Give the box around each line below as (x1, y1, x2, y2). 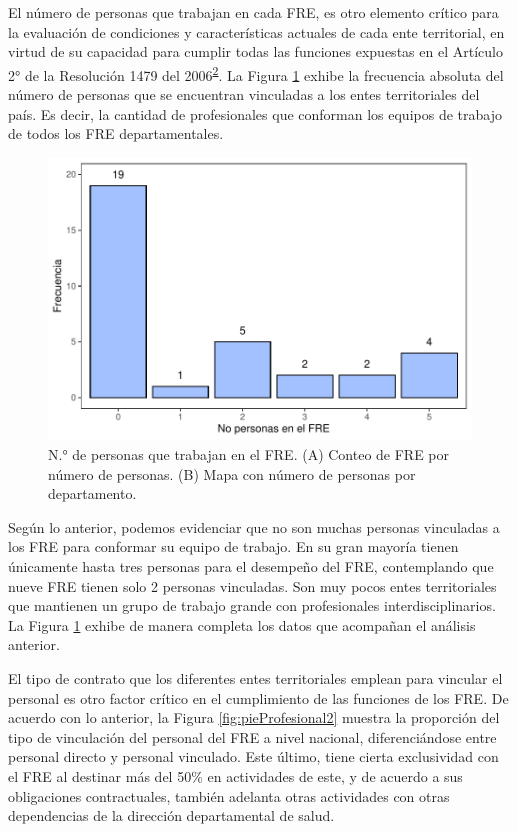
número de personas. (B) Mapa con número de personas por (48, 463, 416, 484)
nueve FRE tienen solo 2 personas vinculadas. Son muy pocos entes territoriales (8, 575, 497, 596)
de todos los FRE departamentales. (8, 123, 224, 144)
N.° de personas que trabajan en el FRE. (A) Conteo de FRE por (48, 444, 450, 465)
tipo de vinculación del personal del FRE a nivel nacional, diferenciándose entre (8, 726, 497, 747)
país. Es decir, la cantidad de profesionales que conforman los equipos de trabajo (8, 103, 502, 124)
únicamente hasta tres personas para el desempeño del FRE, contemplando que (8, 556, 494, 577)
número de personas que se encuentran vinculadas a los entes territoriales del (8, 84, 480, 105)
